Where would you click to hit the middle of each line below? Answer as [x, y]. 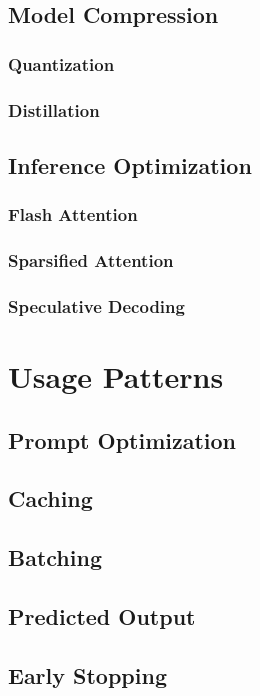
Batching [55, 557]
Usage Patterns [116, 375]
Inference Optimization [130, 164]
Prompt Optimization [122, 439]
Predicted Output [102, 615]
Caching [50, 498]
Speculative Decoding [96, 305]
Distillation [54, 109]
